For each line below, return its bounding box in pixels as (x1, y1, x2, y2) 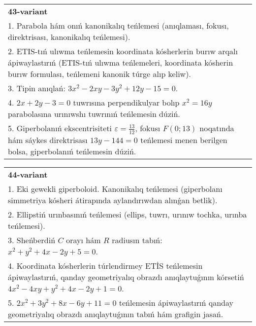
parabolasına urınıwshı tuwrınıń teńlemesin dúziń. (8, 108, 180, 119)
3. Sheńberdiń (8, 234, 56, 246)
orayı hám (66, 234, 101, 246)
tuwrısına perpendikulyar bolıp (73, 97, 180, 108)
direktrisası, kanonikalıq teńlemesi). (8, 31, 130, 42)
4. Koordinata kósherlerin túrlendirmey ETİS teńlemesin (8, 259, 203, 271)
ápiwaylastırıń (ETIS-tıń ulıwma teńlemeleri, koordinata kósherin (8, 57, 233, 68)
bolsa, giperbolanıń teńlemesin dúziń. (8, 145, 136, 157)
